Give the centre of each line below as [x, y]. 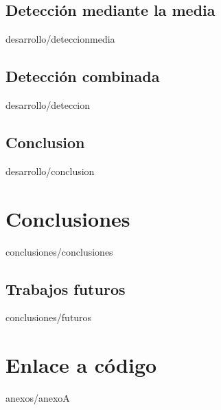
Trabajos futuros [66, 288]
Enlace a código [81, 365]
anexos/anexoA [38, 398]
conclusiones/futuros [49, 317]
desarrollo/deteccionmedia [60, 39]
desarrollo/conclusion [50, 171]
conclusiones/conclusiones [59, 251]
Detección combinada [83, 76]
